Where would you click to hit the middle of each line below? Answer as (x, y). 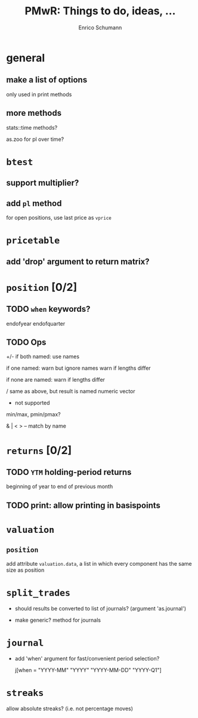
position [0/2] (42, 287)
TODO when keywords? (48, 309)
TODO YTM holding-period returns (69, 472)
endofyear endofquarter (36, 323)
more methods (34, 113)
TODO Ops (26, 342)
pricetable (33, 240)
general (26, 58)
